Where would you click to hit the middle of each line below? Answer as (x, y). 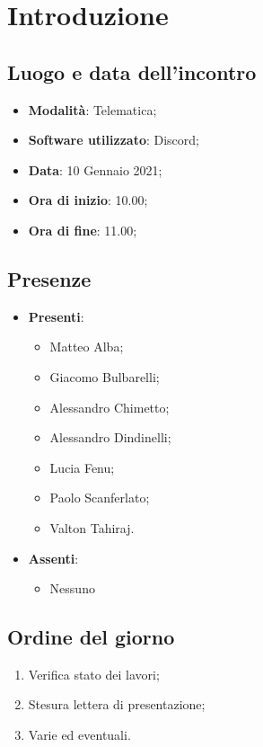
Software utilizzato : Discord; (114, 140)
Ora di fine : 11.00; (83, 230)
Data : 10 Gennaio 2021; (95, 169)
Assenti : (53, 558)
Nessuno (72, 588)
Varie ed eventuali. (79, 735)
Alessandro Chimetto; (110, 407)
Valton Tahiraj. (92, 527)
